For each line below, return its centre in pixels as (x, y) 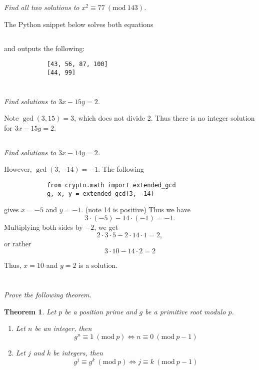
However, (18, 169)
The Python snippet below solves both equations (79, 24)
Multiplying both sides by (43, 227)
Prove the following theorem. (48, 294)
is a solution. (98, 265)
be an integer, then (63, 328)
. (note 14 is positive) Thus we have (136, 210)
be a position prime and (101, 311)
